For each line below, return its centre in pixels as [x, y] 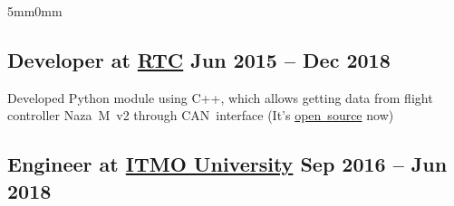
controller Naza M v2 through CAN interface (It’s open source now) [201, 115]
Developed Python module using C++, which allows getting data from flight [220, 97]
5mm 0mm [35, 11]
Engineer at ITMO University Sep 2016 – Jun [227, 164]
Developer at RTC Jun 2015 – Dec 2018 [199, 59]
